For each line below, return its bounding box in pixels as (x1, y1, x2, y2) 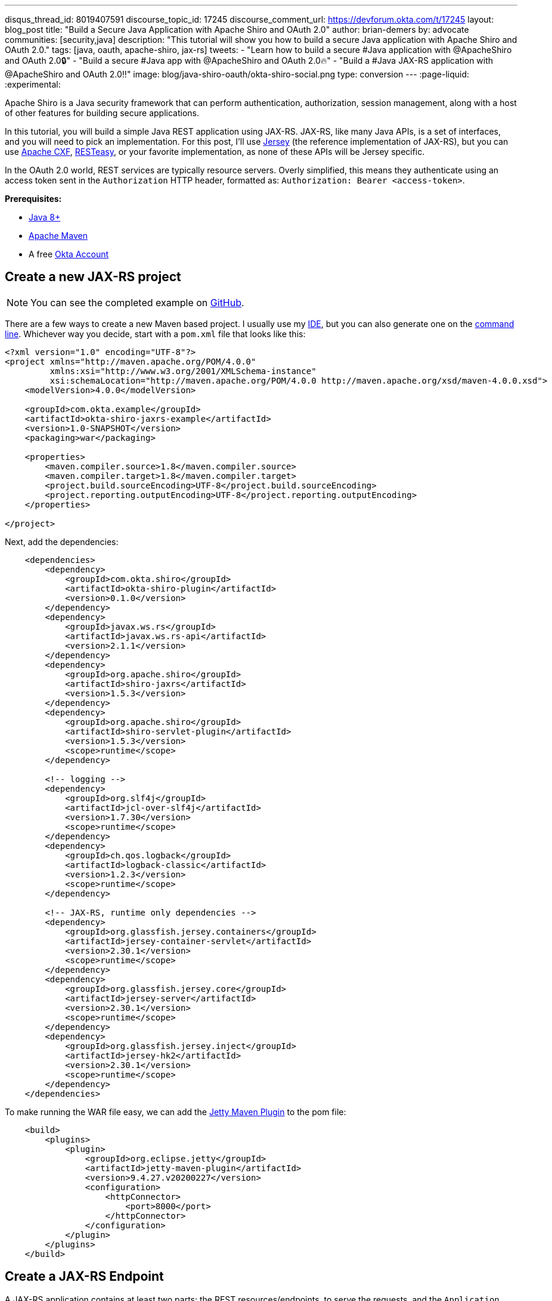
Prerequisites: (5, 194, 62, 204)
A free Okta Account (29, 249, 109, 259)
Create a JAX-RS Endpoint (5, 1269, 164, 1284)
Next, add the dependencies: (5, 536, 119, 547)
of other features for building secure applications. (5, 108, 200, 118)
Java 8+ (29, 212, 61, 222)
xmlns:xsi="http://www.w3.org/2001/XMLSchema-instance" (49, 366, 317, 376)
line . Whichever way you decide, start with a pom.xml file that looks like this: (5, 328, 306, 339)
